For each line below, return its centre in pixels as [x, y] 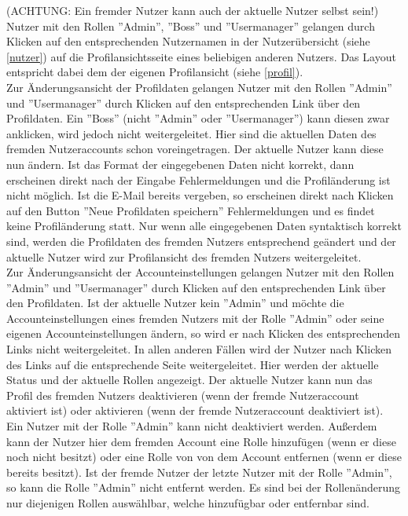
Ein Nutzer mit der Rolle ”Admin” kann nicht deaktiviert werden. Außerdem [192, 426]
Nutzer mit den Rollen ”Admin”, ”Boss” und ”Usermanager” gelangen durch [191, 26]
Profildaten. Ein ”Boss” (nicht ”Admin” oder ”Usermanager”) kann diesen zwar [198, 118]
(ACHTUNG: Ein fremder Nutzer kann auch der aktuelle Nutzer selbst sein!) [193, 10]
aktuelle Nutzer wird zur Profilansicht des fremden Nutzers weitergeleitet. [184, 256]
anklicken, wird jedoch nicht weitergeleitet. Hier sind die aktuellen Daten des [191, 133]
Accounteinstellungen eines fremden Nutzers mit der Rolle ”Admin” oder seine [195, 318]
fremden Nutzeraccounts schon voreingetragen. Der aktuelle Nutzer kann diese [195, 149]
